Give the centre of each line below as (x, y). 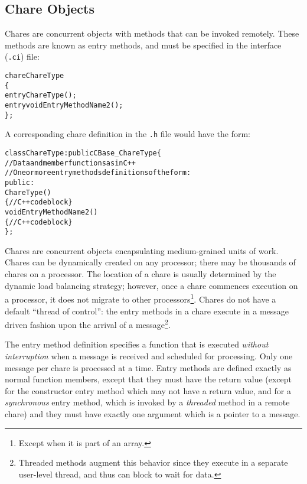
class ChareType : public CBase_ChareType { (83, 153)
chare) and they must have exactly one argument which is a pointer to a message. (153, 413)
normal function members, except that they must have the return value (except (148, 379)
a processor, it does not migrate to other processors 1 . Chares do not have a (141, 298)
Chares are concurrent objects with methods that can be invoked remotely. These (152, 33)
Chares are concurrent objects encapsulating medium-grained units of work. (142, 250)
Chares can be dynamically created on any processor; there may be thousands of (150, 262)
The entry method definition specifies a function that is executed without (137, 344)
